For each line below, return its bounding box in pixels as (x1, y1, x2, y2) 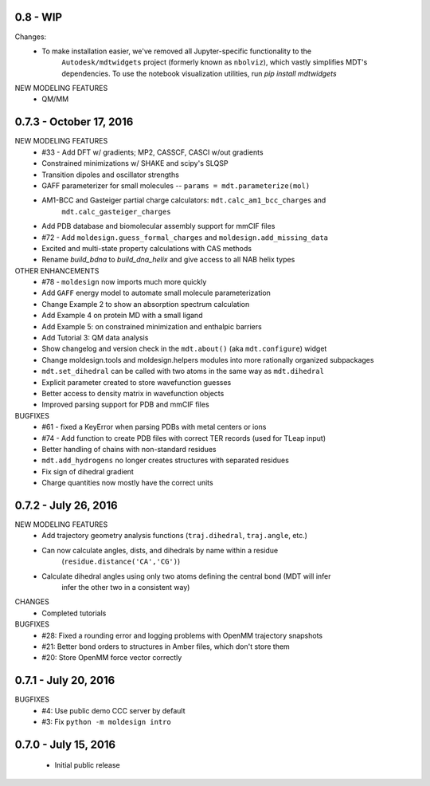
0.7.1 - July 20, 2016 (14, 674, 115, 687)
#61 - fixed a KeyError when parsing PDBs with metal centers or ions (41, 422, 267, 432)
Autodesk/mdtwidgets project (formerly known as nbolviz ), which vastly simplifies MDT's (61, 57, 368, 67)
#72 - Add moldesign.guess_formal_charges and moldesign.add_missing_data (41, 232, 329, 242)
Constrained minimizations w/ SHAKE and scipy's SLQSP (41, 159, 229, 168)
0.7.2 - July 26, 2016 (14, 498, 119, 512)
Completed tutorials (41, 608, 107, 618)
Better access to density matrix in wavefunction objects (41, 388, 225, 398)
